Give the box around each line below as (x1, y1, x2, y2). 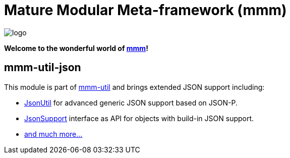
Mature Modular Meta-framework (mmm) (4, 2, 287, 19)
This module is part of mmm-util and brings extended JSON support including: (4, 82, 265, 91)
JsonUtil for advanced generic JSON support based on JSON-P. (24, 98, 238, 107)
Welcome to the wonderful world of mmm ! (4, 43, 148, 52)
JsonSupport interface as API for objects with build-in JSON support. (24, 114, 254, 123)
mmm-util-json (4, 61, 81, 74)
